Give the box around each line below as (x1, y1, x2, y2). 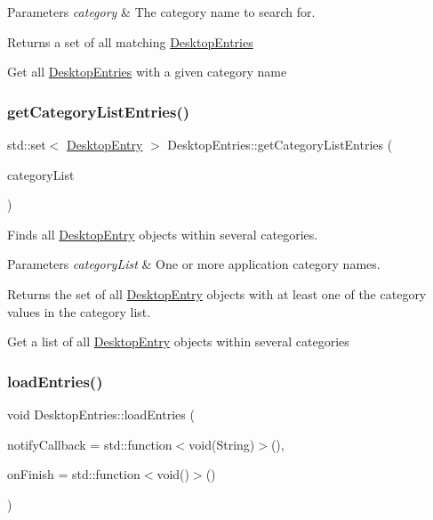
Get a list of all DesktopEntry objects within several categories (7, 332, 349, 351)
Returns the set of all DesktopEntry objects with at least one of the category (7, 284, 427, 303)
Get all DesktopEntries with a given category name (7, 62, 287, 81)
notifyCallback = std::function (7, 435, 172, 453)
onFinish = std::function (7, 465, 140, 483)
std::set (7, 135, 46, 153)
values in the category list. (7, 302, 151, 321)
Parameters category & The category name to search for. (7, 3, 316, 20)
